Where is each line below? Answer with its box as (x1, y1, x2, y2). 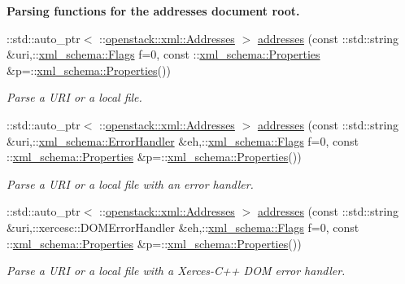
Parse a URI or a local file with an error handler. (7, 175, 254, 192)
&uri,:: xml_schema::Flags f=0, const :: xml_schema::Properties (7, 46, 320, 63)
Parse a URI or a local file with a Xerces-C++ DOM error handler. (7, 262, 346, 279)
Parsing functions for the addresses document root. (7, 2, 300, 19)
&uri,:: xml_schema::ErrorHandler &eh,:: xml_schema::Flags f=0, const (7, 132, 359, 149)
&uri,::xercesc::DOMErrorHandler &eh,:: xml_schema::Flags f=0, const (7, 218, 359, 235)
